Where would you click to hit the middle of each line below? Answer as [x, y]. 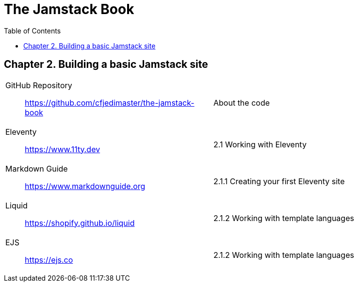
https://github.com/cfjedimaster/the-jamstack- [110, 103]
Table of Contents [33, 31]
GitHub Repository [39, 85]
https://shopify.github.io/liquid [80, 223]
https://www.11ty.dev [63, 149]
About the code [242, 103]
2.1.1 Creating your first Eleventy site [279, 181]
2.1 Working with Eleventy [260, 144]
